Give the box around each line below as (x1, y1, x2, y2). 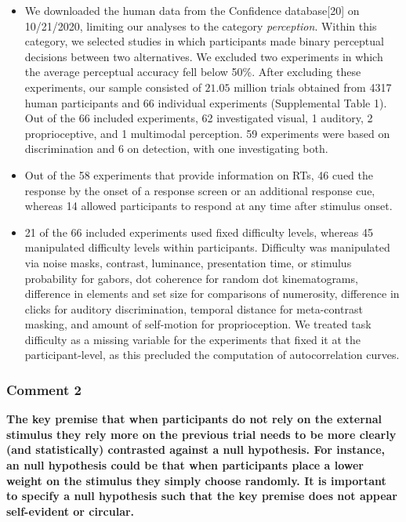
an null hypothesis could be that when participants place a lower (6, 457, 364, 473)
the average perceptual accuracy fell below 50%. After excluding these (24, 63, 361, 80)
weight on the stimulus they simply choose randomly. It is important (6, 472, 386, 488)
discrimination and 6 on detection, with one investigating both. (24, 140, 328, 157)
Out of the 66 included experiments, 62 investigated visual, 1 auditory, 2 (24, 110, 373, 126)
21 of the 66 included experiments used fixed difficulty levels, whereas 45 (24, 223, 373, 240)
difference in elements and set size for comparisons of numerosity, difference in (24, 285, 400, 302)
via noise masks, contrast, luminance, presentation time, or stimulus (24, 254, 352, 270)
